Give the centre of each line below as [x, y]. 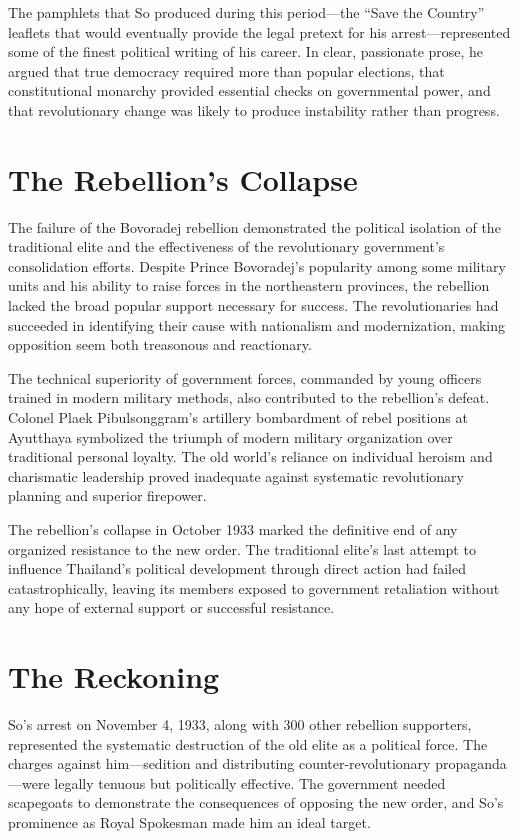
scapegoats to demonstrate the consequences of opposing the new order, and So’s [256, 802]
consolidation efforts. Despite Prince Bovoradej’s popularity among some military [257, 265]
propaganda [471, 763]
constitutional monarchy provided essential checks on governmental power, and [249, 90]
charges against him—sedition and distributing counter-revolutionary [219, 763]
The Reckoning [114, 676]
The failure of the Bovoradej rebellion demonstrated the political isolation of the [254, 226]
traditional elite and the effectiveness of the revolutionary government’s [226, 246]
